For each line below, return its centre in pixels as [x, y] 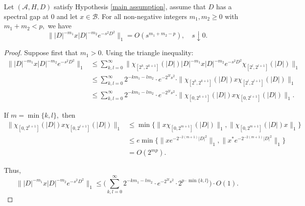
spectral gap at [26, 16]
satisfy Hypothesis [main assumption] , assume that [130, 6]
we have [59, 26]
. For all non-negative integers [142, 16]
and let [67, 16]
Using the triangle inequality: [149, 52]
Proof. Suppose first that [41, 52]
